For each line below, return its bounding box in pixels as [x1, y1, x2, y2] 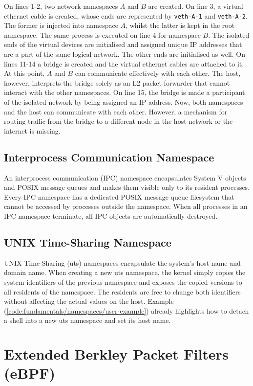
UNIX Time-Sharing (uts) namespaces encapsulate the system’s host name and [4, 257, 241, 268]
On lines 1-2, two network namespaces [4, 1, 118, 11]
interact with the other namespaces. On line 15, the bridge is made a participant [4, 87, 245, 97]
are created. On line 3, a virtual [148, 1, 243, 11]
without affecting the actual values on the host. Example [4, 296, 174, 306]
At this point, [4, 68, 45, 78]
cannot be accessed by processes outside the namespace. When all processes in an [4, 201, 248, 211]
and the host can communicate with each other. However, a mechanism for [4, 106, 228, 116]
